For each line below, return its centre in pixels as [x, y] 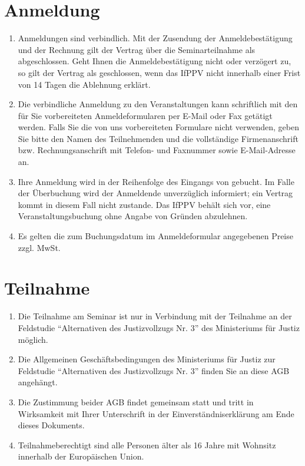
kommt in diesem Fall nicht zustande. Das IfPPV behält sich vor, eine [144, 204]
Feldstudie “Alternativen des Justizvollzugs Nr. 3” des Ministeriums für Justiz [159, 327]
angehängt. [38, 382]
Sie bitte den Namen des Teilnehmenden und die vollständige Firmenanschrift [158, 138]
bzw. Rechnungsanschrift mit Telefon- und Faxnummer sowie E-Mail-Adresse [157, 150]
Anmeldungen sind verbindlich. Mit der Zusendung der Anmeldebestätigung [155, 38]
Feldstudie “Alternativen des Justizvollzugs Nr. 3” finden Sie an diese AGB [154, 370]
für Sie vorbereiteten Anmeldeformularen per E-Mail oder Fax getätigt [145, 115]
